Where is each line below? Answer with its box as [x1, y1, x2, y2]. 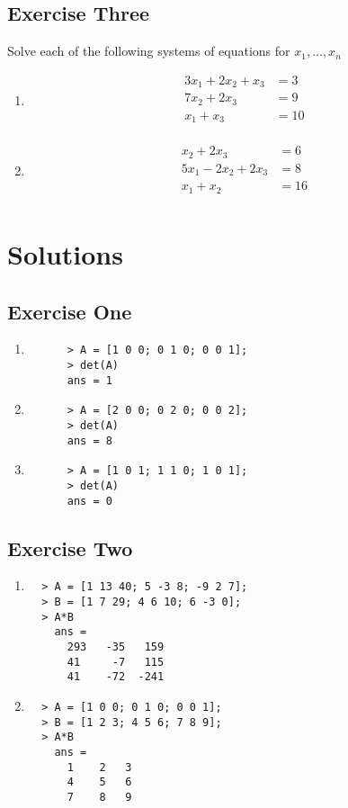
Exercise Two [7, 534, 133, 561]
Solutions [7, 235, 123, 272]
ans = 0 [67, 494, 112, 507]
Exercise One [7, 297, 132, 325]
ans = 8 [67, 434, 112, 447]
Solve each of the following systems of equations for [7, 41, 290, 60]
